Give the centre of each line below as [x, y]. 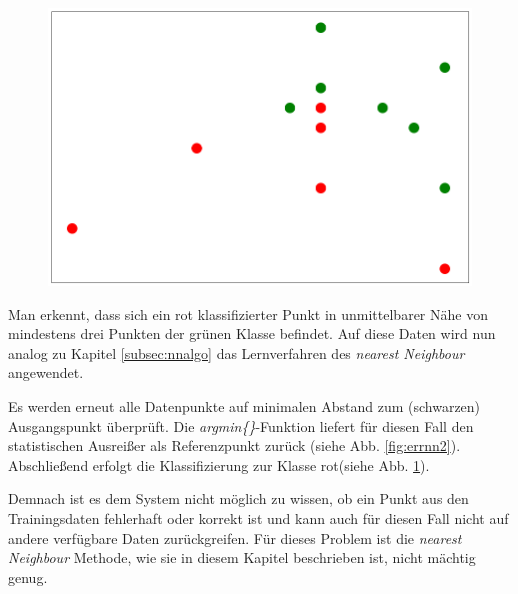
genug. [28, 576]
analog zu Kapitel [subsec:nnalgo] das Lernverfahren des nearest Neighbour [236, 352]
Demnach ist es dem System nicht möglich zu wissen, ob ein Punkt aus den [238, 498]
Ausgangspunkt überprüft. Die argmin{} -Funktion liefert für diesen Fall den [241, 425]
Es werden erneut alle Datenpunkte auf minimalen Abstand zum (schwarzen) [244, 405]
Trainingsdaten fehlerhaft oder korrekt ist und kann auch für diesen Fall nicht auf [258, 517]
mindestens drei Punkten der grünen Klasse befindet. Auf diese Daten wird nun [252, 333]
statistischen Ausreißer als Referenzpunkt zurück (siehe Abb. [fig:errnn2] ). [234, 445]
